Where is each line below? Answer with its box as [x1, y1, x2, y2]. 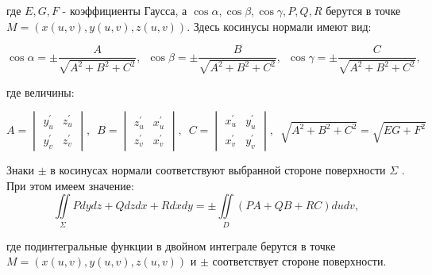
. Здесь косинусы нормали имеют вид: [187, 17, 372, 34]
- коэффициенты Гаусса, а [62, 2, 187, 18]
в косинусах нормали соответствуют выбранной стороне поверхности [50, 162, 386, 178]
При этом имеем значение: [6, 177, 134, 193]
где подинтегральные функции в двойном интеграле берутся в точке [6, 237, 336, 254]
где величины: [6, 83, 75, 100]
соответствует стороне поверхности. [212, 253, 387, 269]
